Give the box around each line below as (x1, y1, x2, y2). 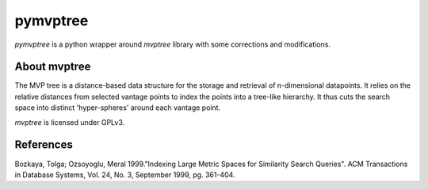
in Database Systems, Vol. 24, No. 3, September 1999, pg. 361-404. (14, 170, 235, 180)
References (14, 138, 73, 152)
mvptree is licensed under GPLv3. (14, 117, 125, 127)
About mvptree (14, 60, 91, 74)
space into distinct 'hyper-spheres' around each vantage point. (14, 103, 221, 112)
